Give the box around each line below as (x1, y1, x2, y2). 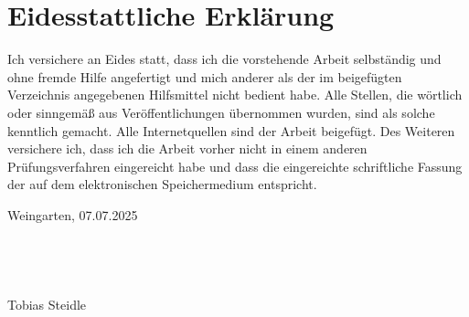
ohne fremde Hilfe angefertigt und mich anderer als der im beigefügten (7, 67, 402, 86)
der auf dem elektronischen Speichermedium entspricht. (7, 174, 317, 194)
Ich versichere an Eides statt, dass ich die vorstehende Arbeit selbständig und (7, 49, 442, 69)
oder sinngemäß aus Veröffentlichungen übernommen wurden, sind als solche (7, 102, 435, 122)
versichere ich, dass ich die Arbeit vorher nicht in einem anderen (7, 139, 368, 158)
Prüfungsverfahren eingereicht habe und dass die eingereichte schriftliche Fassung (7, 156, 463, 175)
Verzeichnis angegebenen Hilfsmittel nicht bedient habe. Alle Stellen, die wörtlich (7, 85, 463, 104)
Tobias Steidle (7, 294, 87, 313)
